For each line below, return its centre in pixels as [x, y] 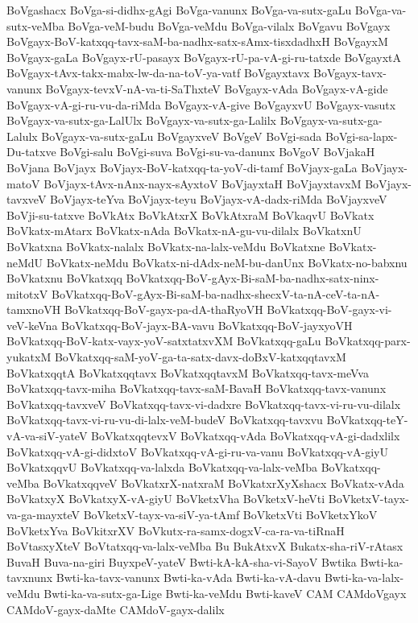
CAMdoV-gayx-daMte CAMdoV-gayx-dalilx [116, 609]
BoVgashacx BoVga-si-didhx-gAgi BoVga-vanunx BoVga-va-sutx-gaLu [179, 10]
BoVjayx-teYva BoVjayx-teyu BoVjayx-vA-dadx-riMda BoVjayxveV [219, 199]
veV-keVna [32, 325]
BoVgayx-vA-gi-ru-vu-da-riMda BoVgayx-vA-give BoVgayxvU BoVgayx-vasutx [201, 104]
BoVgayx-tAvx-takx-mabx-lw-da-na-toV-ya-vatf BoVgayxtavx [158, 73]
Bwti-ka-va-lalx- [364, 578]
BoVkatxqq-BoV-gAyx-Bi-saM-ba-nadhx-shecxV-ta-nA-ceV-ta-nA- [215, 293]
